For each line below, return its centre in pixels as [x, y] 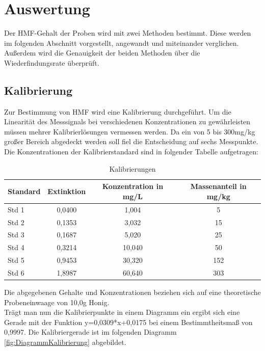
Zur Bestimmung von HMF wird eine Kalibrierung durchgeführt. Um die [118, 111]
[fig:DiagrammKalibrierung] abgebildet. [65, 342]
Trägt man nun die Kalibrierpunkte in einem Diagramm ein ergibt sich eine [122, 312]
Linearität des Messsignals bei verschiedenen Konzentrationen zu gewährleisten [127, 121]
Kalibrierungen [132, 168]
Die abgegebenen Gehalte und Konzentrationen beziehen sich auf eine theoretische [132, 292]
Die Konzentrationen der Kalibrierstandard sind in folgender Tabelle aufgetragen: [131, 152]
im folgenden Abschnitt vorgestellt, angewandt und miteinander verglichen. [122, 43]
